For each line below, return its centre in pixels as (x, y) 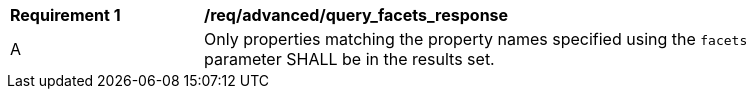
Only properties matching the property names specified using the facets (476, 39)
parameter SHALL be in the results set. (349, 59)
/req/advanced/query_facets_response (356, 15)
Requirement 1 (65, 15)
